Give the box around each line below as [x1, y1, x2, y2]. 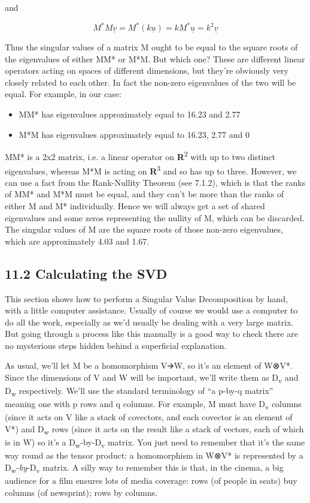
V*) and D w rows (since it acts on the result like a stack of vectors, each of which [5, 423, 304, 436]
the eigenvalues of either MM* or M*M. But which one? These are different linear [5, 52, 305, 65]
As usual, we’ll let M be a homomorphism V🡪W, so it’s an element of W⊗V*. [5, 359, 293, 372]
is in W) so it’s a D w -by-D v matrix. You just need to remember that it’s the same [5, 436, 305, 450]
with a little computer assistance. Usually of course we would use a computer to [5, 304, 298, 317]
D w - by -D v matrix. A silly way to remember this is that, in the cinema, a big [5, 460, 284, 475]
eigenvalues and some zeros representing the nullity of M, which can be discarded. [5, 211, 305, 224]
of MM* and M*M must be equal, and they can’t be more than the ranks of [5, 188, 284, 200]
